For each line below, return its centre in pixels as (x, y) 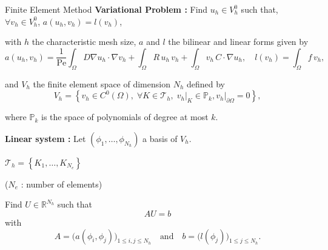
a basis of (160, 138)
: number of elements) (62, 184)
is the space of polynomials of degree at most (125, 117)
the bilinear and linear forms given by (238, 42)
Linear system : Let (45, 138)
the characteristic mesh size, (84, 42)
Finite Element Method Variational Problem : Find (106, 9)
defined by (206, 83)
